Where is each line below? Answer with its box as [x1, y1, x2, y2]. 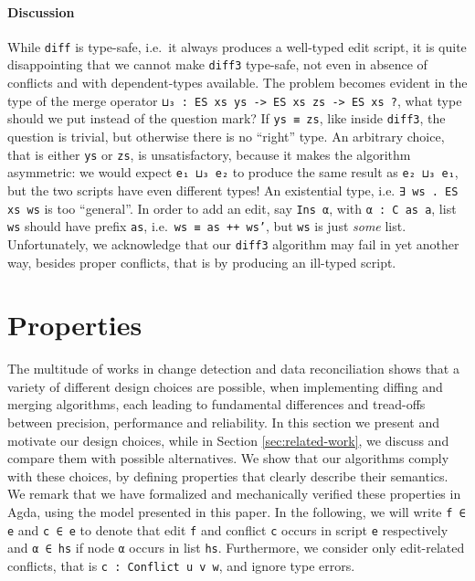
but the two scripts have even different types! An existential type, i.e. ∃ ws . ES [7, 180, 459, 199]
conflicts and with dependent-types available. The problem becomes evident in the [7, 73, 468, 92]
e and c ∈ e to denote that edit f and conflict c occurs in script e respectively [7, 520, 449, 539]
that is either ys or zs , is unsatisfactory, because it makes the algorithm [7, 144, 411, 164]
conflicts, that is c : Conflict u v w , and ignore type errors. [7, 555, 355, 575]
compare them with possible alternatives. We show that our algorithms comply [7, 449, 449, 468]
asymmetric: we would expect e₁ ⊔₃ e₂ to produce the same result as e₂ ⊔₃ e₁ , [7, 163, 459, 182]
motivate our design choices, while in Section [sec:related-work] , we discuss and [7, 430, 449, 449]
